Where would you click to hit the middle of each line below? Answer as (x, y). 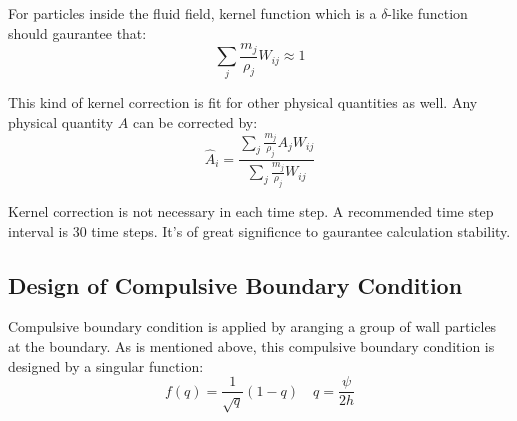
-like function (427, 13)
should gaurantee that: (77, 32)
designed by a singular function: (106, 365)
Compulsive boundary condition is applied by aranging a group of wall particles (252, 326)
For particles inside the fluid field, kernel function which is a (192, 13)
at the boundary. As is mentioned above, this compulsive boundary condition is (251, 345)
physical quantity (61, 122)
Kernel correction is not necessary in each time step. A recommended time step (251, 210)
